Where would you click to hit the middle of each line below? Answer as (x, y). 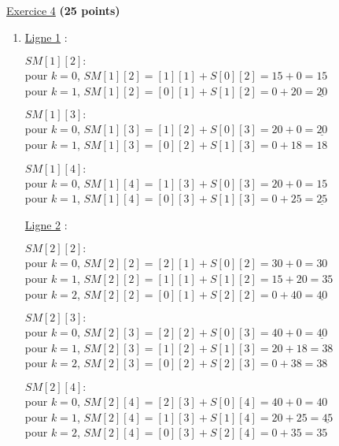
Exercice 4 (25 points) (63, 10)
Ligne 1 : (46, 37)
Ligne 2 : (46, 224)
